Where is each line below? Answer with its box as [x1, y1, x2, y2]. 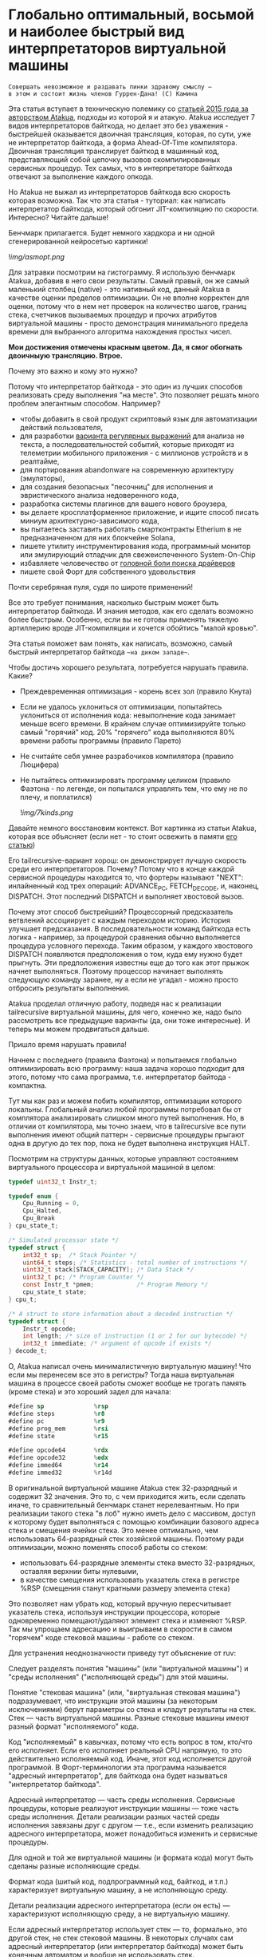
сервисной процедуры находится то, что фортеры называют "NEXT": [8, 872, 244, 882]
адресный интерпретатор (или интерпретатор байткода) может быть [8, 1941, 244, 1951]
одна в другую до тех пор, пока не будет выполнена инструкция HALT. [8, 1138, 249, 1148]
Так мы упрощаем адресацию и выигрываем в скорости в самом [8, 1624, 233, 1634]
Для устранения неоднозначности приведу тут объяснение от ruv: [8, 1648, 237, 1658]
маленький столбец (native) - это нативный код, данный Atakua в [8, 284, 230, 294]
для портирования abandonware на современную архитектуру [19, 465, 234, 474]
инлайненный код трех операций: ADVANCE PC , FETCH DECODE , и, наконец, [8, 880, 260, 892]
